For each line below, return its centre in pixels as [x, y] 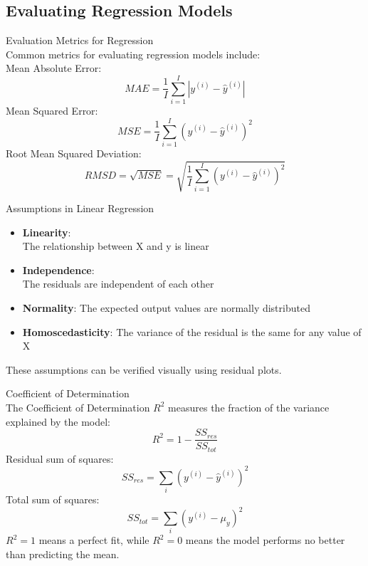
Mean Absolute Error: [54, 68]
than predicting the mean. [63, 554]
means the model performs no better [265, 540]
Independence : [58, 269]
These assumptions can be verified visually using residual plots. [144, 369]
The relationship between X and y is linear [116, 246]
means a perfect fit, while [94, 540]
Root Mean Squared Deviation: [74, 153]
